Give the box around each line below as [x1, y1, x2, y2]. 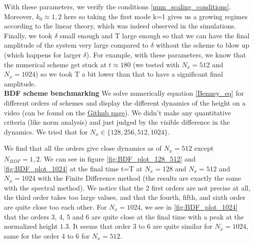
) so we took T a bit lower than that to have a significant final [35, 69, 223, 79]
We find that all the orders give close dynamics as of [4, 143, 162, 153]
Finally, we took [4, 30, 53, 40]
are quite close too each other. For [4, 201, 107, 212]
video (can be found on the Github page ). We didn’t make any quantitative [4, 107, 231, 117]
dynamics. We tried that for [4, 126, 88, 136]
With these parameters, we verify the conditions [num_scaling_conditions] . [4, 1, 231, 11]
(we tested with [133, 59, 180, 69]
